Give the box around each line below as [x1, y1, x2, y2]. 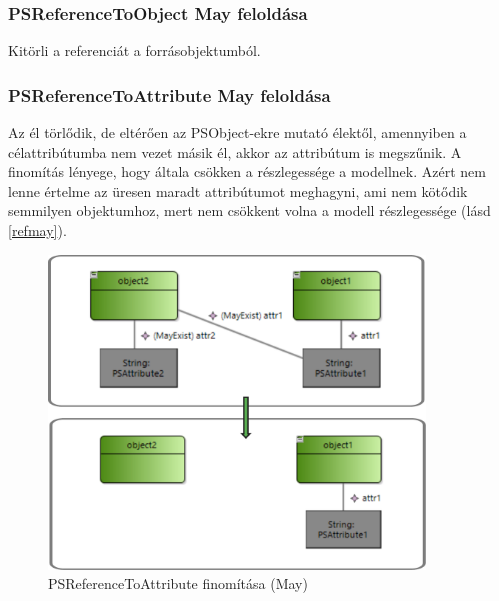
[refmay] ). [8, 220, 67, 240]
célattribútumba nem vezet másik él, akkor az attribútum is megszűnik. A [8, 141, 462, 162]
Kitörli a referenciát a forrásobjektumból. [8, 40, 261, 61]
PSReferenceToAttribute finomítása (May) [48, 573, 308, 594]
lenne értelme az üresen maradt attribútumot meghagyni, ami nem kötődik [8, 180, 468, 201]
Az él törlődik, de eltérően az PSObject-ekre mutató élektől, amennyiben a [8, 122, 467, 143]
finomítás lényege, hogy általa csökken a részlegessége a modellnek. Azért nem [8, 161, 486, 182]
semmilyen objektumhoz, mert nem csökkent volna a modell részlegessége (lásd [8, 200, 491, 221]
